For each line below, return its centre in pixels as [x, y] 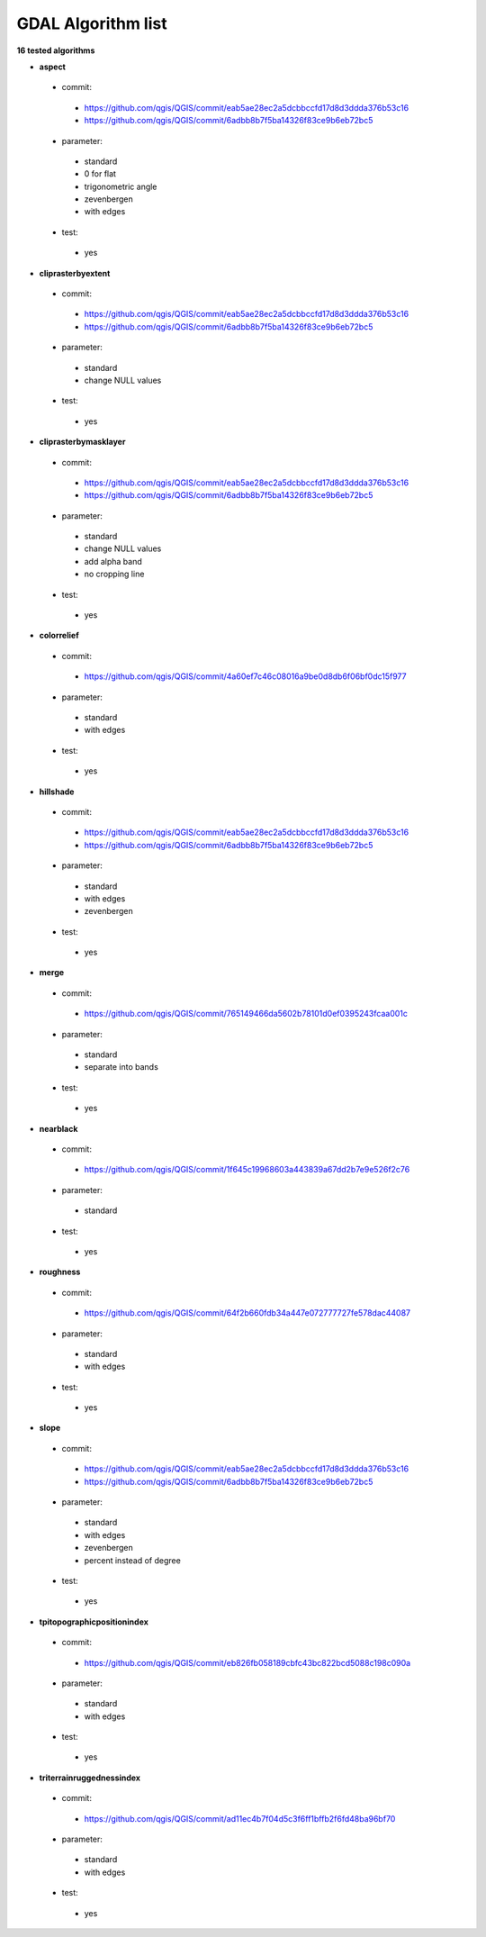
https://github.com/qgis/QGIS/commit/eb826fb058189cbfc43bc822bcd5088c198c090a [247, 1662]
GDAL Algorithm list [92, 23]
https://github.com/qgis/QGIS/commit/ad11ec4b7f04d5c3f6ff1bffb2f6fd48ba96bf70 [240, 1818]
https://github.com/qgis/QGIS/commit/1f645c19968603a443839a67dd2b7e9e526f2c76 [247, 1170]
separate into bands [121, 1067]
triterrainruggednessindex [90, 1778]
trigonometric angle [121, 186]
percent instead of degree [133, 1560]
